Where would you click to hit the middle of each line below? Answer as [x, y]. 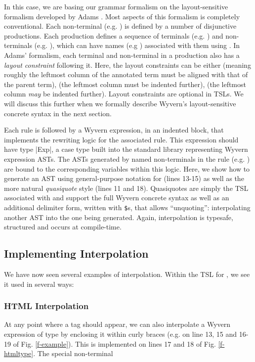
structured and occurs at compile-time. [63, 227]
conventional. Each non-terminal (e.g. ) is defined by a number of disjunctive [120, 26]
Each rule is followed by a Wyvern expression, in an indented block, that [114, 130]
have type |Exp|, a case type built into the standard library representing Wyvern [126, 149]
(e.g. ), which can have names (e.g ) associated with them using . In [137, 45]
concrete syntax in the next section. [58, 113]
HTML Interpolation [46, 306]
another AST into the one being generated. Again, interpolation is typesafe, [119, 217]
